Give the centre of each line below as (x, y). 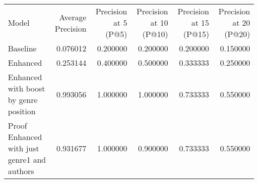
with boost (27, 88)
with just (24, 148)
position (22, 111)
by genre (23, 100)
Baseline (22, 48)
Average (73, 17)
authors (21, 171)
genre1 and (27, 160)
